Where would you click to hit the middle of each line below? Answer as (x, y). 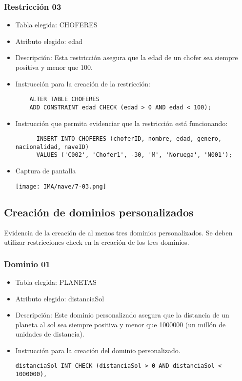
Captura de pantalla (46, 171)
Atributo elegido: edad (49, 41)
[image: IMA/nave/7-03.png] (61, 186)
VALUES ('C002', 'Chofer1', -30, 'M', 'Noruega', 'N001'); (134, 155)
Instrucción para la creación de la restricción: (83, 83)
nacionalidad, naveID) (52, 147)
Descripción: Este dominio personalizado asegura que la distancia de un (122, 315)
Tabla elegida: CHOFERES (56, 25)
